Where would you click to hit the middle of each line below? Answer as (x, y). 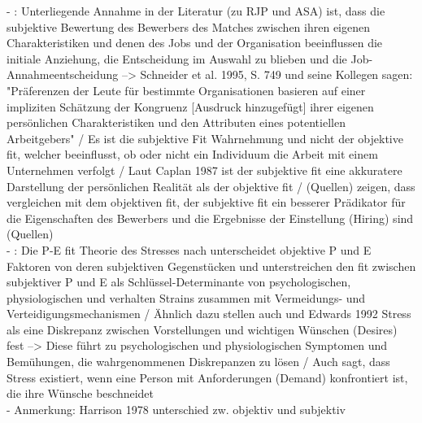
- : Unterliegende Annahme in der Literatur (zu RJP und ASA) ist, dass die (196, 11)
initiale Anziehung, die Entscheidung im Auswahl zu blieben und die (177, 58)
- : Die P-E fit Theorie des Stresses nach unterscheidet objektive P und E (189, 249)
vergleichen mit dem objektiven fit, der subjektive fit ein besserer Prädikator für (206, 202)
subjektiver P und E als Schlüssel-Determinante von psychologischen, (179, 282)
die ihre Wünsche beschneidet (80, 393)
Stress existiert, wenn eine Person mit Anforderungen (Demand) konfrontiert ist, (207, 377)
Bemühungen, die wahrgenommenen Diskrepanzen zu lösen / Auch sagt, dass (198, 362)
